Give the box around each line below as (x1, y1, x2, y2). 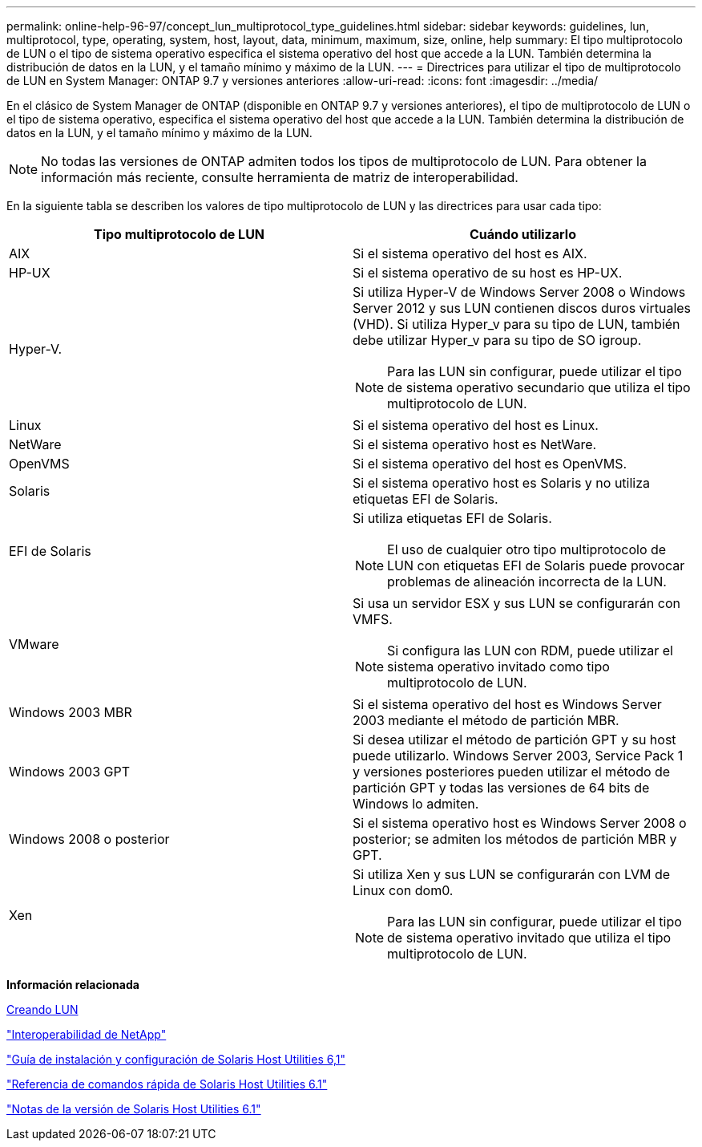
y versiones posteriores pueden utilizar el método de (353, 764, 671, 780)
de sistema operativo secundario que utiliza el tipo (387, 379, 691, 395)
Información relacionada (6, 978, 139, 991)
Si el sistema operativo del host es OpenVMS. (353, 456, 627, 472)
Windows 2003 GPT (9, 764, 131, 780)
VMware (9, 636, 59, 652)
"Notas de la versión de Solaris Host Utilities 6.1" (6, 1102, 261, 1116)
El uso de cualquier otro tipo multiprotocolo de (387, 541, 667, 557)
